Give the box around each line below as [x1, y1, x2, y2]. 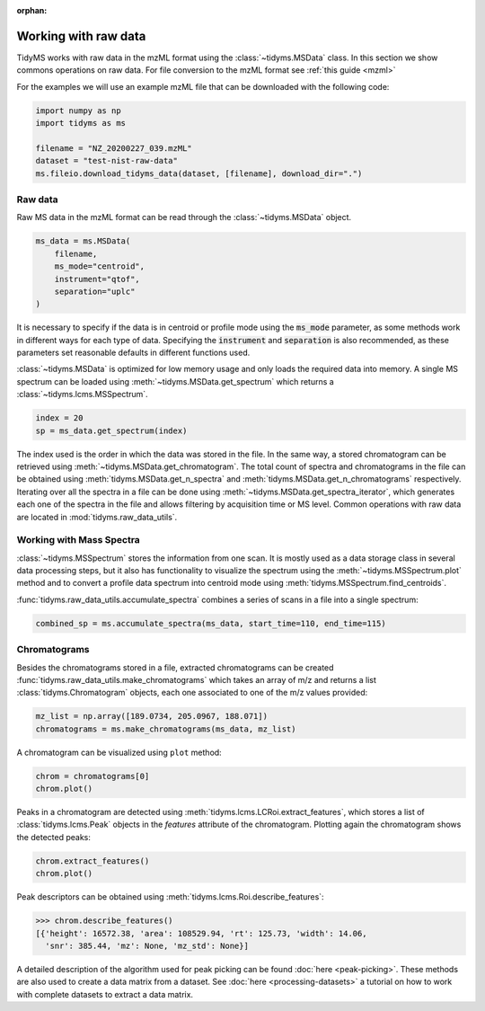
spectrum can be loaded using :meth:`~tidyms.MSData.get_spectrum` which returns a [16, 376, 334, 386]
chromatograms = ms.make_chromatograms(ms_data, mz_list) [35, 723, 296, 734]
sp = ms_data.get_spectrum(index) [35, 425, 188, 436]
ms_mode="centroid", [54, 262, 145, 271]
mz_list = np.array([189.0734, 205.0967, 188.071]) [35, 711, 269, 722]
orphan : [16, 5, 48, 15]
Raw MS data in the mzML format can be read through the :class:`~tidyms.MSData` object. [16, 212, 352, 223]
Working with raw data [16, 28, 146, 44]
